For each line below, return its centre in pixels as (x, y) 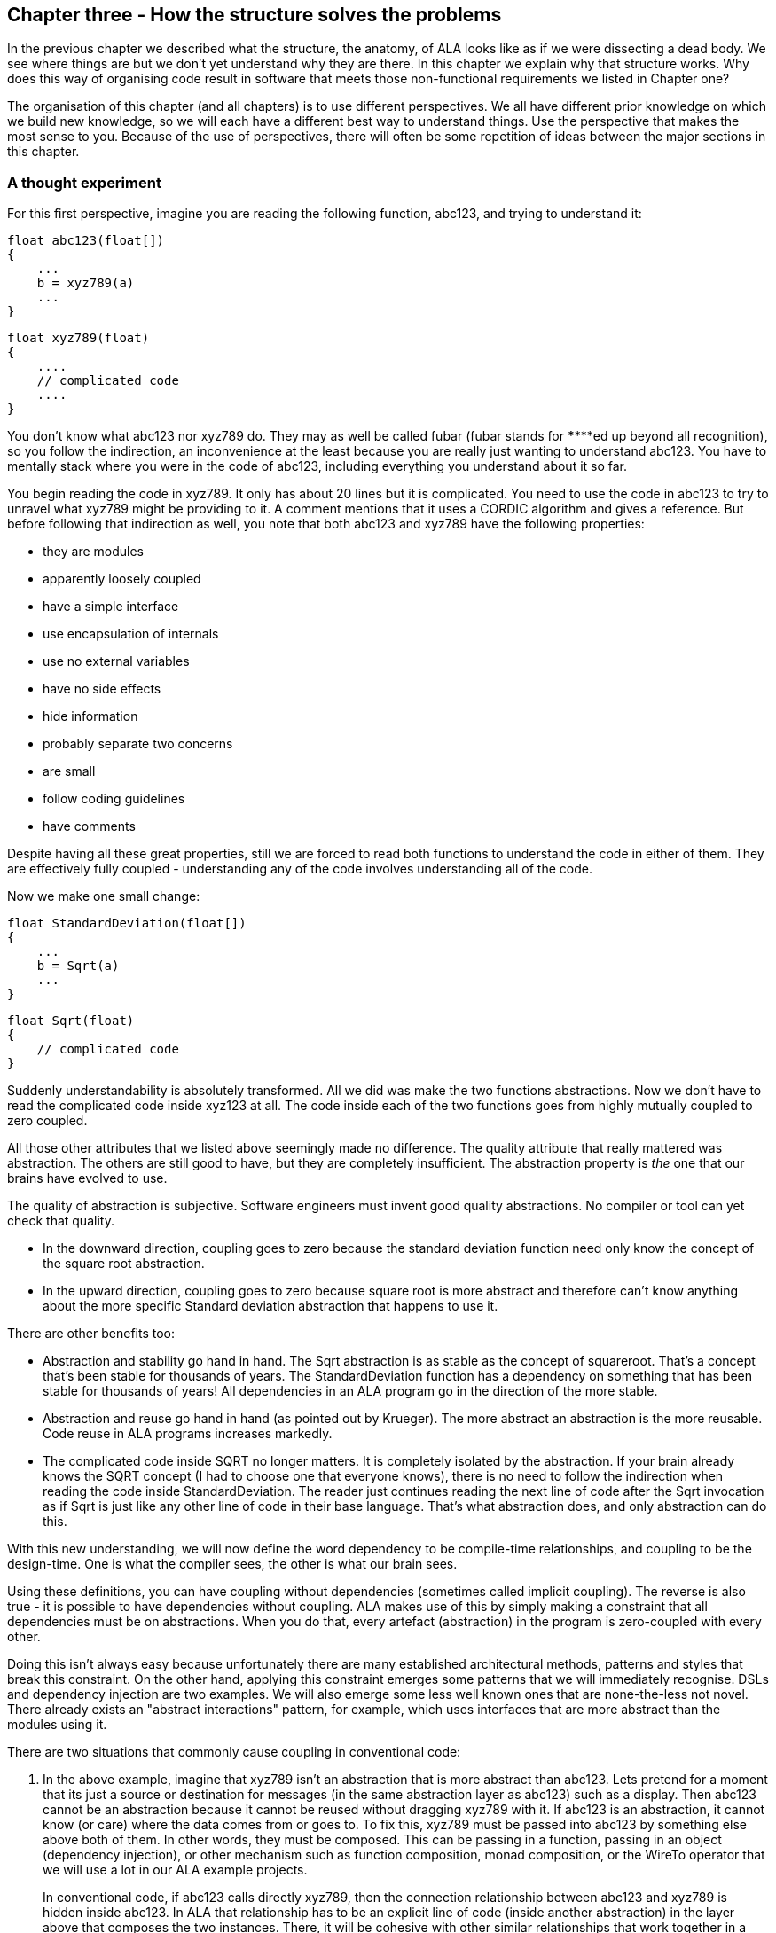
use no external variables (116, 661)
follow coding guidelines (114, 799)
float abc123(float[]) (86, 241)
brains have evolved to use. (87, 1178)
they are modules (94, 552)
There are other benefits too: (91, 1334)
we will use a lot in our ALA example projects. (175, 1870)
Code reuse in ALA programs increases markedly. (188, 1434)
